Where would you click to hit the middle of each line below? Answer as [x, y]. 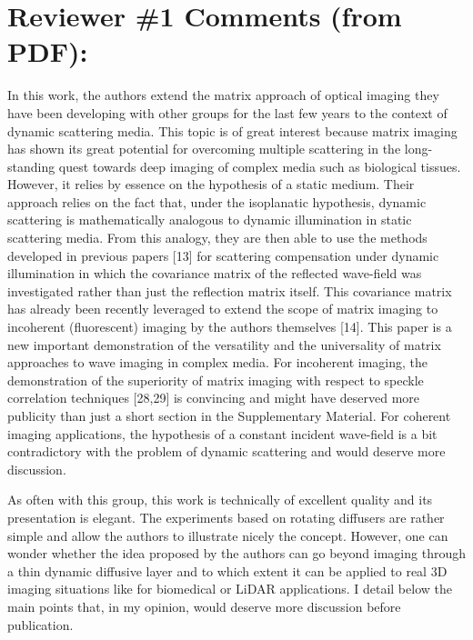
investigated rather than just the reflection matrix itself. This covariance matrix [230, 290]
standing [31, 166]
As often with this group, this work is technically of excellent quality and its [220, 500]
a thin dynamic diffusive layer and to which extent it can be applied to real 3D [227, 570]
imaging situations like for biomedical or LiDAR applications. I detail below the [230, 589]
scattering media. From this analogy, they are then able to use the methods [217, 238]
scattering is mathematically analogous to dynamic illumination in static [210, 220]
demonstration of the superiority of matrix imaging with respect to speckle [216, 380]
